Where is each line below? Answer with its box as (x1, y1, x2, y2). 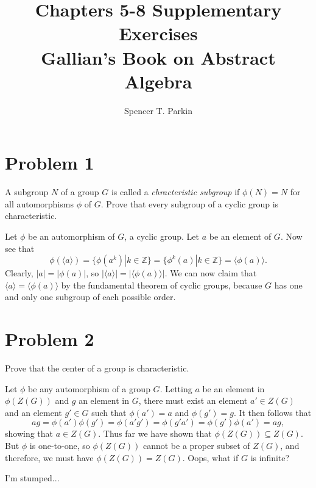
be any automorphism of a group (28, 382, 150, 395)
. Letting (160, 382, 192, 395)
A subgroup (5, 185, 49, 198)
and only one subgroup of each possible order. (5, 290, 176, 303)
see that (5, 242, 35, 254)
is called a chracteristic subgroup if (111, 185, 240, 198)
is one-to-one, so (29, 439, 90, 452)
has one (274, 278, 303, 291)
